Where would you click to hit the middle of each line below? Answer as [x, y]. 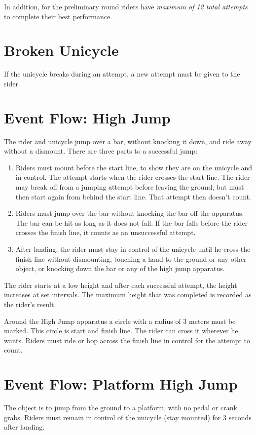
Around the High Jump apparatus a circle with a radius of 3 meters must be [120, 321]
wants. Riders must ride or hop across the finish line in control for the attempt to [127, 340]
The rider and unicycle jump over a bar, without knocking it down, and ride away [128, 141]
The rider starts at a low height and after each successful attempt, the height [121, 285]
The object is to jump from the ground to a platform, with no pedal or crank [121, 408]
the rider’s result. [30, 304]
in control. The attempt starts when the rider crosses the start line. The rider [133, 177]
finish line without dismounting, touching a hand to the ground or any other [131, 258]
